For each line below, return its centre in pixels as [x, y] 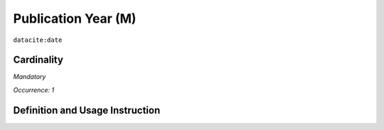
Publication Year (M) [75, 18]
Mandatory [30, 77]
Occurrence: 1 [34, 90]
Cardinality [38, 60]
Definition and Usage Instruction [87, 110]
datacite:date [38, 40]
